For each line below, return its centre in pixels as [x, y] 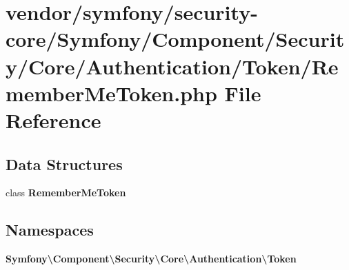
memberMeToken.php [111, 93]
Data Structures [64, 164]
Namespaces [50, 230]
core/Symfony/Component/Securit [175, 39]
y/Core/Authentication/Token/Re [172, 66]
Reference [53, 120]
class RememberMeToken [66, 193]
